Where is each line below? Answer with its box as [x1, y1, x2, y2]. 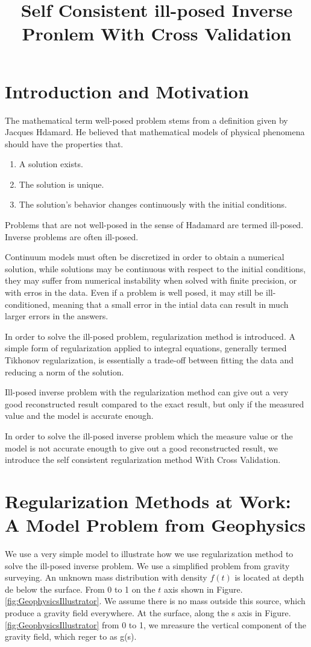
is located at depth [234, 571, 304, 584]
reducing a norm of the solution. [5, 365, 124, 378]
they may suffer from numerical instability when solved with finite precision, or [5, 274, 297, 287]
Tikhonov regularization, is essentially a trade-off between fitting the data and [5, 354, 294, 366]
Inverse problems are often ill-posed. [5, 230, 139, 243]
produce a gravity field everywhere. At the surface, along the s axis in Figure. [5, 607, 291, 619]
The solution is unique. [19, 177, 104, 190]
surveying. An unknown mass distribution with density [5, 571, 207, 584]
